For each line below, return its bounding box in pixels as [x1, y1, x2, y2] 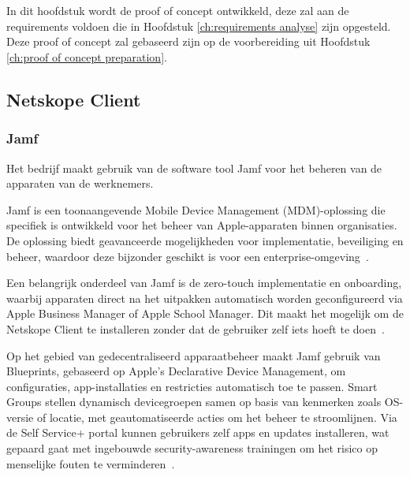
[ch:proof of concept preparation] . [6, 48, 167, 65]
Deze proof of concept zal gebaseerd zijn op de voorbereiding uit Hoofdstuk [6, 33, 371, 50]
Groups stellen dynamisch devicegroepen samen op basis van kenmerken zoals [6, 393, 382, 410]
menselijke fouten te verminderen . [6, 455, 175, 471]
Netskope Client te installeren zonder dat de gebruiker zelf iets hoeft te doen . [6, 320, 385, 337]
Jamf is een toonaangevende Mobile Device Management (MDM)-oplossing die [6, 201, 386, 218]
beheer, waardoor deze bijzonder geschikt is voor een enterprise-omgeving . [6, 248, 369, 264]
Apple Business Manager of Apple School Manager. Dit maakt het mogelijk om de [6, 305, 404, 322]
